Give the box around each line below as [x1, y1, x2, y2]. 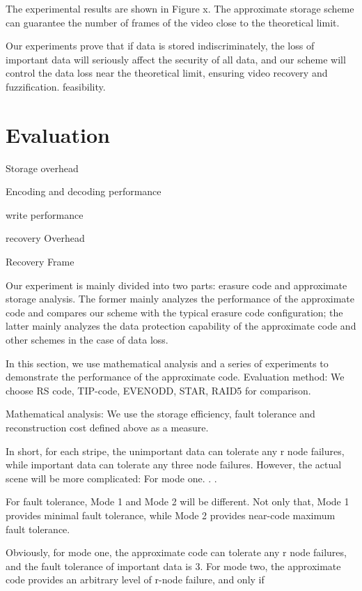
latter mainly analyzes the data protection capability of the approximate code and [6, 318, 356, 333]
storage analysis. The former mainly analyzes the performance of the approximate [6, 291, 355, 306]
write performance [6, 207, 84, 222]
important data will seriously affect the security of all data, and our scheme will [6, 52, 346, 66]
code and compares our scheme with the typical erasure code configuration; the [6, 305, 343, 319]
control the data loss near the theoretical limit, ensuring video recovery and [6, 66, 328, 80]
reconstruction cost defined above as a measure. [6, 420, 209, 434]
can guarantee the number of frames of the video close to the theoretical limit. [6, 15, 340, 29]
